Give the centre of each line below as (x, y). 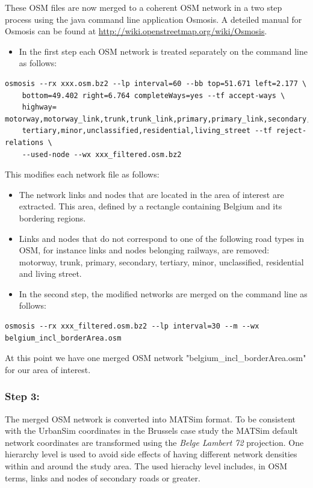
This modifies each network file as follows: (82, 174)
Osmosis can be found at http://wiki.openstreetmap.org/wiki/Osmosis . (136, 31)
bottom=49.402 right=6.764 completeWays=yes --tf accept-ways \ (153, 95)
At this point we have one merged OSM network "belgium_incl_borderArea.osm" (156, 358)
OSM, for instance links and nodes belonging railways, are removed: (144, 250)
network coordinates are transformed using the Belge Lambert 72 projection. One (154, 442)
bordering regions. (52, 218)
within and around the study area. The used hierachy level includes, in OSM (146, 466)
